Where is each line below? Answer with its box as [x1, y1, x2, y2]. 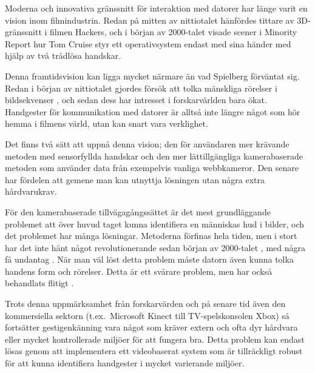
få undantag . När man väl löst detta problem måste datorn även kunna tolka [5, 253, 294, 266]
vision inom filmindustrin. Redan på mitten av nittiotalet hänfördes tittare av [5, 13, 294, 26]
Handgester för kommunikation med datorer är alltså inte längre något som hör [5, 105, 300, 118]
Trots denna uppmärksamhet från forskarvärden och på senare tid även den [5, 297, 286, 310]
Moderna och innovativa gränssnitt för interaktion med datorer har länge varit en [5, 2, 308, 14]
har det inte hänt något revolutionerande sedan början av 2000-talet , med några [5, 241, 305, 254]
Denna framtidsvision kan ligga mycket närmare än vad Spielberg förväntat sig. [5, 69, 300, 82]
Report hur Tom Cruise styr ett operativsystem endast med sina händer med [5, 37, 291, 50]
